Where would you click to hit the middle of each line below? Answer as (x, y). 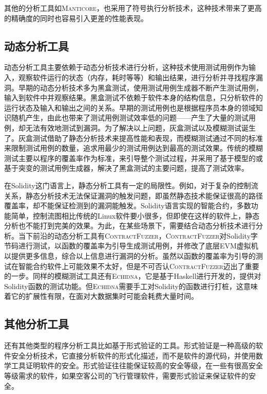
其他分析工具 (36, 324)
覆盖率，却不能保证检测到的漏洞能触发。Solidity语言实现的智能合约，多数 (128, 205)
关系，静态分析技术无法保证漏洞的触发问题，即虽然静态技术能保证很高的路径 (133, 195)
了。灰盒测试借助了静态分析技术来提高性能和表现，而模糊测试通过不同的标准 (133, 138)
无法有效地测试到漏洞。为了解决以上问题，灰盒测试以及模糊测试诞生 (140, 127)
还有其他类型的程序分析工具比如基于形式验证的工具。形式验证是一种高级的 (130, 345)
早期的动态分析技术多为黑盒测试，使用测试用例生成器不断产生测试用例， (140, 87)
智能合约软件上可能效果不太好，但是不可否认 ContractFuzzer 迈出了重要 (139, 266)
